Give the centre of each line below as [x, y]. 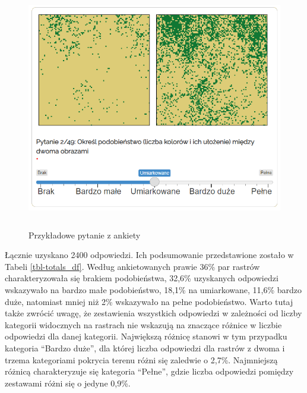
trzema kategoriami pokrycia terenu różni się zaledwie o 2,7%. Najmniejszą [141, 359]
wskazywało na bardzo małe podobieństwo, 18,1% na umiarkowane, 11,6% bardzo [153, 289]
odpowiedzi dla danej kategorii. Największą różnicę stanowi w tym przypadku [146, 336]
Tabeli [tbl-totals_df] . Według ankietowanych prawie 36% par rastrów [132, 266]
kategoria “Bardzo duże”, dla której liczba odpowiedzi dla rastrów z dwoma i [145, 348]
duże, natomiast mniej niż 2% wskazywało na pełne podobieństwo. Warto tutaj [149, 301]
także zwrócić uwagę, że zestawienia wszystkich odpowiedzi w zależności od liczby [153, 313]
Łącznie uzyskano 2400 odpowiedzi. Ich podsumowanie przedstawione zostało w [149, 255]
